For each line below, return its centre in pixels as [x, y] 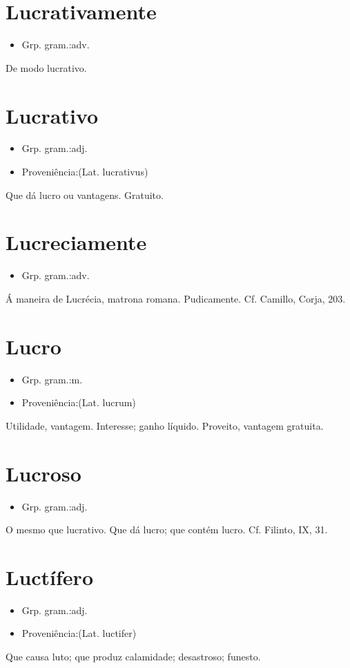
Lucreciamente [76, 242]
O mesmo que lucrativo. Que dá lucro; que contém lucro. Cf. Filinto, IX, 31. [167, 529]
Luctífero [49, 576]
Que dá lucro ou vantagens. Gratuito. [85, 194]
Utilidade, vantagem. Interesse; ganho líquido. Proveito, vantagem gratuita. [165, 425]
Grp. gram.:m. [52, 379]
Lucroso [43, 473]
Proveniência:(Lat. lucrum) [79, 402]
